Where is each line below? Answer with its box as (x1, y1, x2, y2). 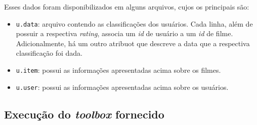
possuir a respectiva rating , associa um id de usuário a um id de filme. (16, 28, 233, 39)
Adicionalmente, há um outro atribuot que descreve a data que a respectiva (16, 38, 250, 48)
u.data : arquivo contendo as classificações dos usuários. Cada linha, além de (16, 18, 253, 29)
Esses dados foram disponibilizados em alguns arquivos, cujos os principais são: (4, 2, 249, 12)
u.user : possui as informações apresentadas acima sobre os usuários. (16, 81, 229, 92)
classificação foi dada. (16, 48, 83, 58)
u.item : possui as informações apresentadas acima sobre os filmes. (16, 65, 221, 75)
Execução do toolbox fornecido (4, 106, 164, 121)
